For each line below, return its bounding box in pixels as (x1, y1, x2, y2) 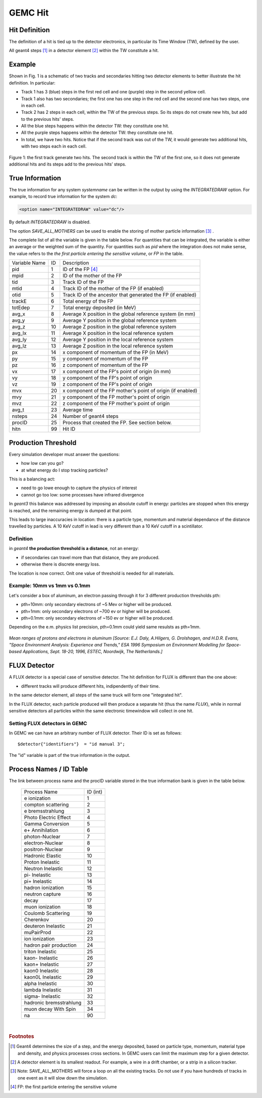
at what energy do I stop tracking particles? (21, 467, 108, 473)
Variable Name (12, 259, 46, 266)
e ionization (24, 795, 51, 802)
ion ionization (24, 935, 55, 942)
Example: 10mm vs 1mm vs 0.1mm (9, 582, 91, 589)
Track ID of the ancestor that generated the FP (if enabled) (62, 292, 196, 298)
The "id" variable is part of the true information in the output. (9, 752, 131, 758)
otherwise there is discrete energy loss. (21, 561, 100, 567)
